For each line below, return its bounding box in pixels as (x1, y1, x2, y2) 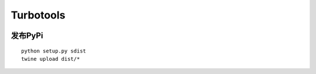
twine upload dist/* (21, 55, 80, 62)
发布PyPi (11, 31, 43, 40)
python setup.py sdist (21, 47, 87, 54)
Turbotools (11, 9, 66, 21)
